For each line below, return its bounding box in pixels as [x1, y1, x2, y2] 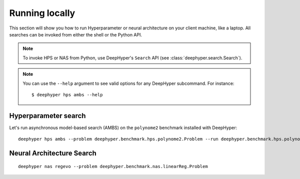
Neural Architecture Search [9, 149, 97, 157]
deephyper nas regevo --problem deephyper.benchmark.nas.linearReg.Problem [18, 164, 208, 169]
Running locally [9, 7, 75, 18]
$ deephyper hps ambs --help [31, 92, 103, 97]
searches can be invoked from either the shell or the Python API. [9, 31, 142, 37]
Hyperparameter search [9, 111, 86, 120]
